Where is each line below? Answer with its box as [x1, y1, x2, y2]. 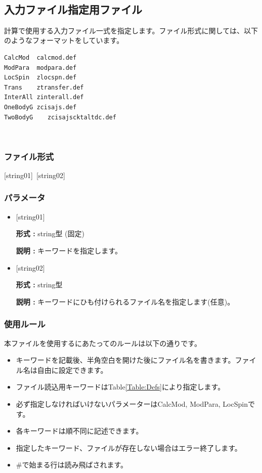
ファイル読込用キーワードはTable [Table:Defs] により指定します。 [16, 381, 225, 392]
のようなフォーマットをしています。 [4, 35, 124, 46]
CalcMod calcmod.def [4, 54, 77, 61]
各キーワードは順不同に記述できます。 [16, 425, 143, 436]
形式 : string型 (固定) [16, 228, 84, 239]
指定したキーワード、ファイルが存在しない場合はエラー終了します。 [16, 442, 242, 453]
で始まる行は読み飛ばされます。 [22, 459, 128, 470]
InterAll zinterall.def [4, 94, 84, 101]
